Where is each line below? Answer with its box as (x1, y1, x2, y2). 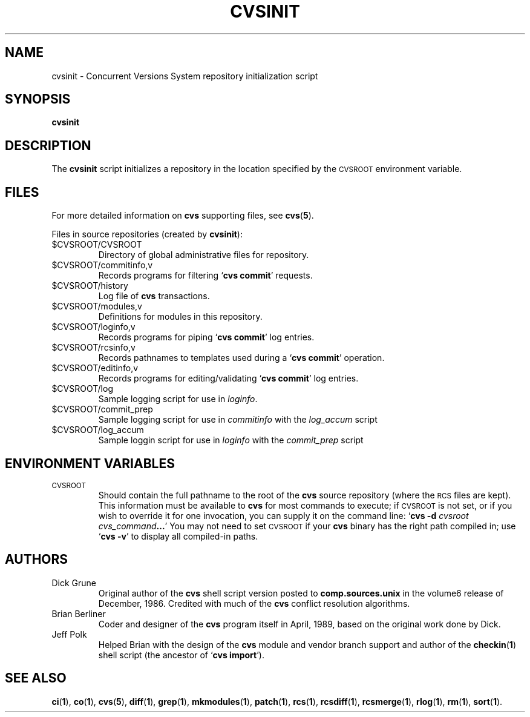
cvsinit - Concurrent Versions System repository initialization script (51, 70, 318, 81)
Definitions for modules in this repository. (98, 311, 263, 322)
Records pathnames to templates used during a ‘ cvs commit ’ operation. (98, 352, 385, 363)
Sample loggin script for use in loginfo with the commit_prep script (98, 435, 364, 446)
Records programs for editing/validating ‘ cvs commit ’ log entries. (98, 373, 359, 384)
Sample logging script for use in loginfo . (98, 394, 258, 405)
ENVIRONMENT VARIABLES (5, 455, 175, 471)
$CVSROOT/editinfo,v (51, 363, 139, 374)
